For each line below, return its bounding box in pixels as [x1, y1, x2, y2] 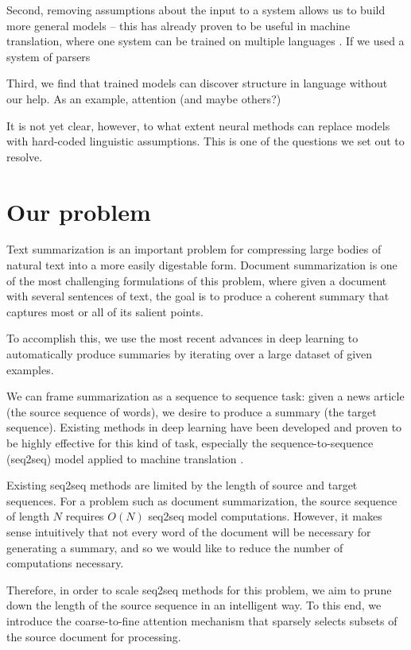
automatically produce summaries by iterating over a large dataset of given [6, 346, 373, 362]
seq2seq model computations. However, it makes [148, 508, 382, 524]
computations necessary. [6, 555, 124, 571]
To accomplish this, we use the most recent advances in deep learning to [6, 330, 359, 346]
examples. [6, 361, 54, 377]
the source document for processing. [6, 628, 181, 644]
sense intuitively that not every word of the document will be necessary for [6, 523, 371, 540]
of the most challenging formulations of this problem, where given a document [6, 272, 387, 288]
